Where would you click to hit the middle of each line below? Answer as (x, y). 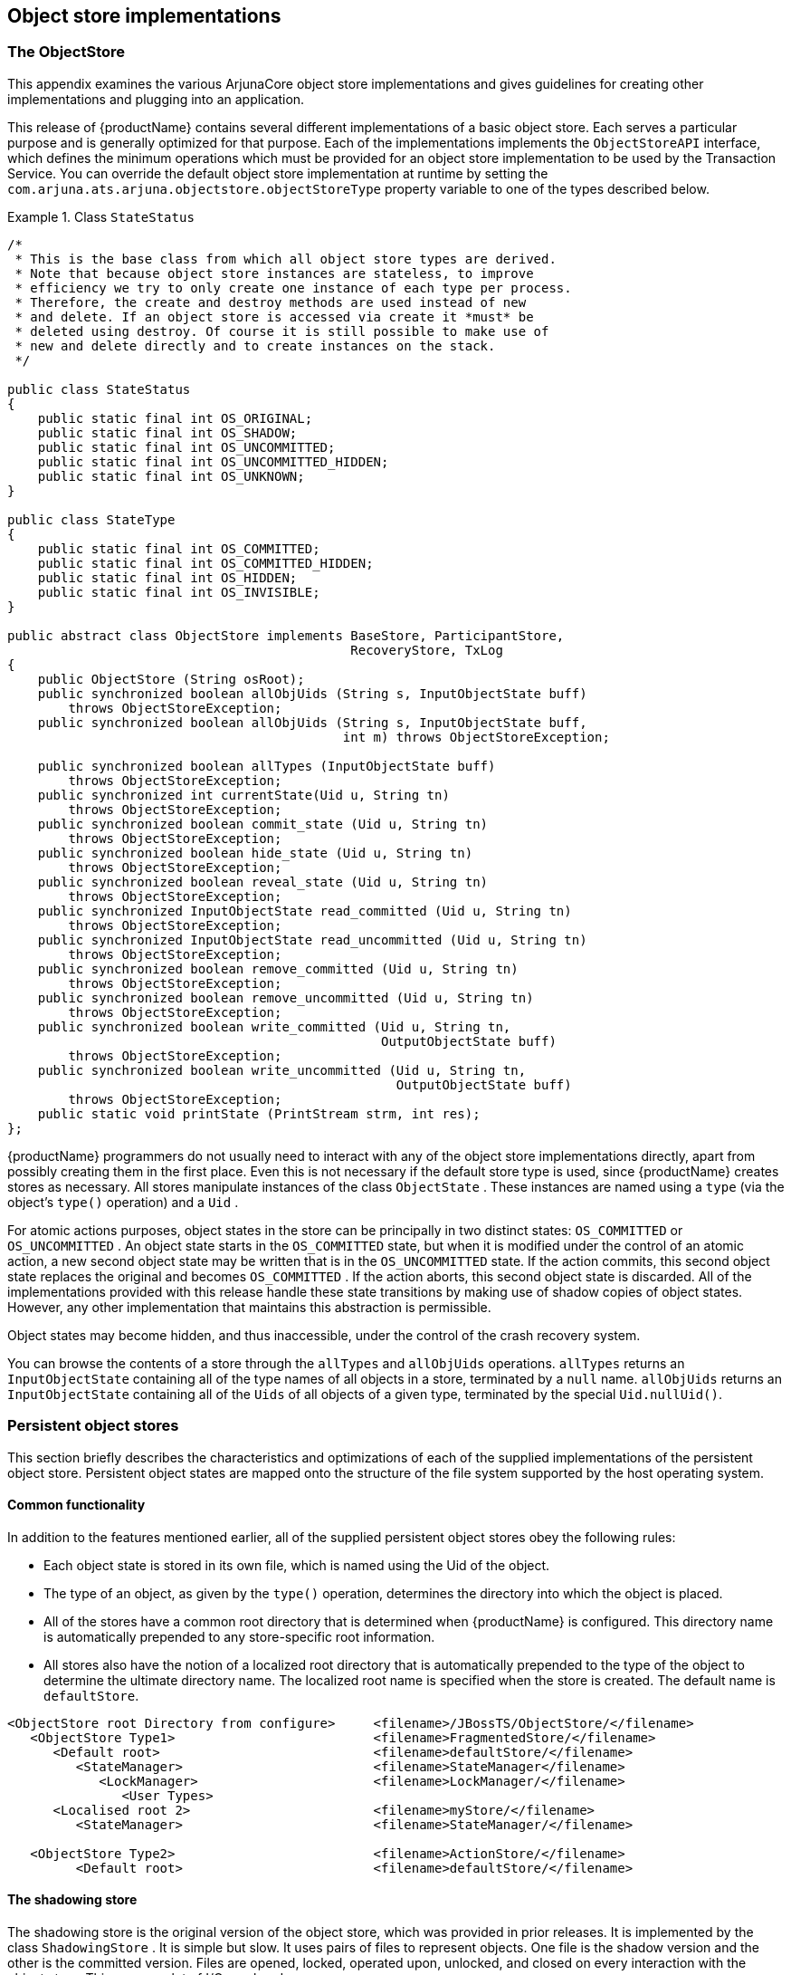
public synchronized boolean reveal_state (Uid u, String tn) (263, 882)
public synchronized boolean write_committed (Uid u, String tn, (274, 1026)
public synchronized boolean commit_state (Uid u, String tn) (263, 824)
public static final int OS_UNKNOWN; (171, 476)
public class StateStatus (99, 389)
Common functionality (76, 1505)
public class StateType (91, 519)
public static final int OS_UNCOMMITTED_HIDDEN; (213, 461)
